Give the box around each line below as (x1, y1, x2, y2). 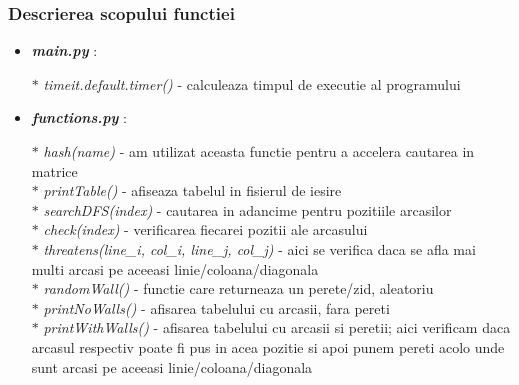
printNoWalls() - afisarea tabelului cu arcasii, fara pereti (43, 297, 390, 318)
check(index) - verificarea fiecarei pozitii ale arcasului (43, 219, 368, 240)
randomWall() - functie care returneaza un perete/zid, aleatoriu (43, 278, 434, 299)
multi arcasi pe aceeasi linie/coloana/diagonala (31, 258, 319, 279)
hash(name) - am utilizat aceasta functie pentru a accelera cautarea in (43, 141, 475, 161)
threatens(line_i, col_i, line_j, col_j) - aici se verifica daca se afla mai (43, 238, 476, 259)
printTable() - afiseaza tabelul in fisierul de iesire (43, 180, 342, 201)
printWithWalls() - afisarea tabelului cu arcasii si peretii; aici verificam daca (43, 317, 511, 338)
